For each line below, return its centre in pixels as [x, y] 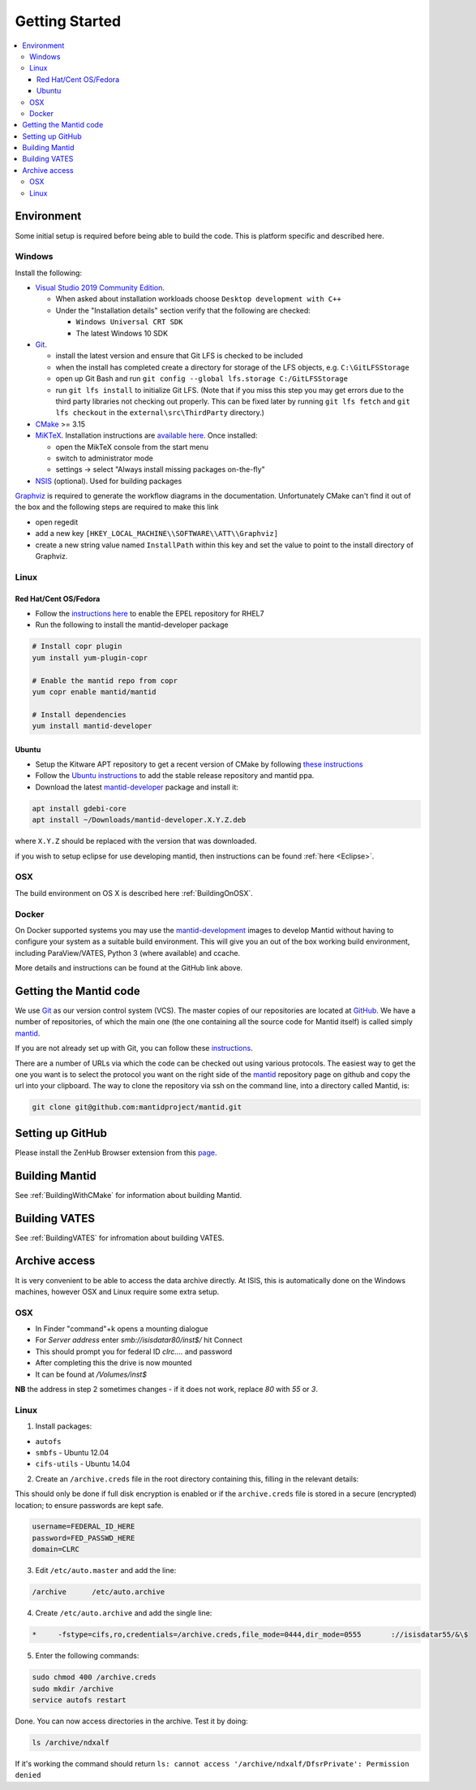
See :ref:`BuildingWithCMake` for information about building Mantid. [129, 1195]
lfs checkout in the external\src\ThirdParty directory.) [160, 413]
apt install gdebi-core [79, 809]
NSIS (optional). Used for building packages [109, 481]
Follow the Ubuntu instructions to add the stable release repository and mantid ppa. [175, 776]
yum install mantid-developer [92, 726]
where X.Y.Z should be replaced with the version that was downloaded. [136, 841]
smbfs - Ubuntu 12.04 [72, 1452]
